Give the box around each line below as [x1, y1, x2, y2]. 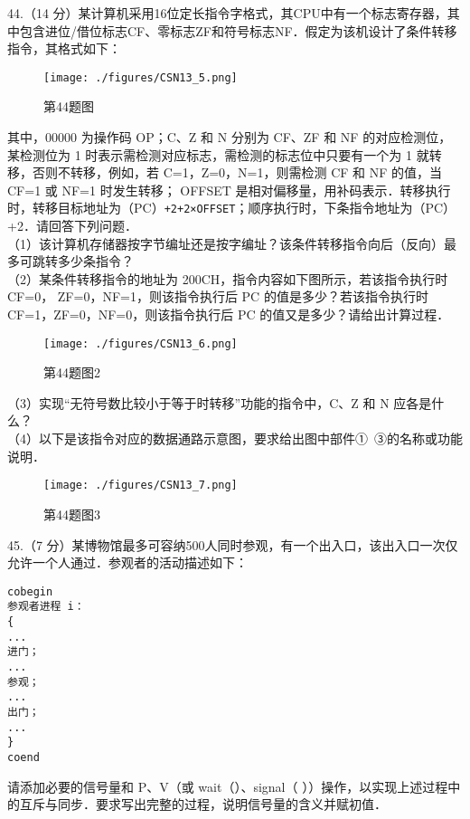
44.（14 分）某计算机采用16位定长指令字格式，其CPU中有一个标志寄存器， [7, 4, 447, 22]
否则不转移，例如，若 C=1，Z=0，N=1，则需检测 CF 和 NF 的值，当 [32, 163, 443, 182]
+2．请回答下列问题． [7, 216, 137, 235]
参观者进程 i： [7, 600, 85, 614]
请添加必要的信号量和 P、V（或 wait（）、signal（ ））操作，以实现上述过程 [7, 776, 448, 795]
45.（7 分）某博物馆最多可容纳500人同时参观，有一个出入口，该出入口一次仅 [7, 535, 458, 554]
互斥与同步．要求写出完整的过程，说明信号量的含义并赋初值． [19, 795, 387, 814]
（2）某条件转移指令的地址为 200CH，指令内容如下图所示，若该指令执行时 [7, 269, 448, 288]
